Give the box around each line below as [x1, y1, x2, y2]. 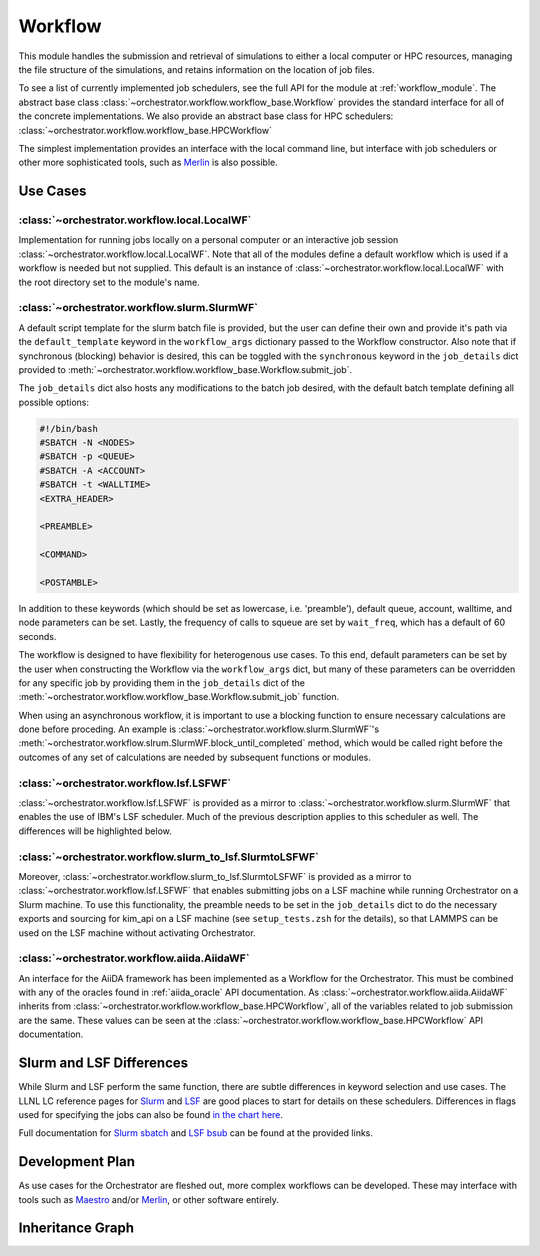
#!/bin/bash [39, 423, 99, 434]
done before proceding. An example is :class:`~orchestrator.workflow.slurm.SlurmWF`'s [18, 723, 380, 735]
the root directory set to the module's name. [18, 276, 200, 288]
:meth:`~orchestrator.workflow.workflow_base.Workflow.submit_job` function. [18, 691, 340, 703]
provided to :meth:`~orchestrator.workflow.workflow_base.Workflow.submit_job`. [18, 363, 353, 375]
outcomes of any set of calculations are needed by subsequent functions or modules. [18, 751, 372, 763]
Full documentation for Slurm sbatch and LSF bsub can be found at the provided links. [18, 1127, 374, 1139]
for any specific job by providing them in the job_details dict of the [18, 676, 305, 689]
